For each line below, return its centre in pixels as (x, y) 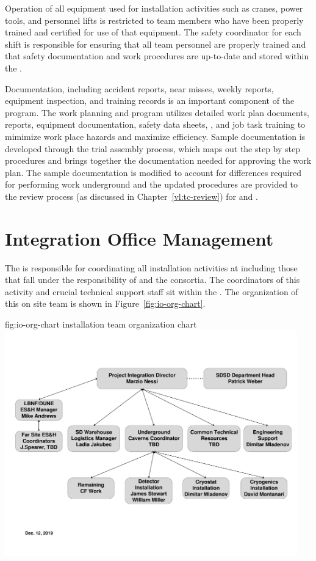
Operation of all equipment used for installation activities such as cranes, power (154, 8)
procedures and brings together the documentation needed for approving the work (158, 160)
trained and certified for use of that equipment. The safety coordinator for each (153, 32)
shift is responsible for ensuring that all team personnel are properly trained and (156, 44)
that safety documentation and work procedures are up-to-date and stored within (157, 56)
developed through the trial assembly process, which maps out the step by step (153, 148)
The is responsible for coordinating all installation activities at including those (151, 267)
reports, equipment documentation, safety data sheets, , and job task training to (155, 124)
